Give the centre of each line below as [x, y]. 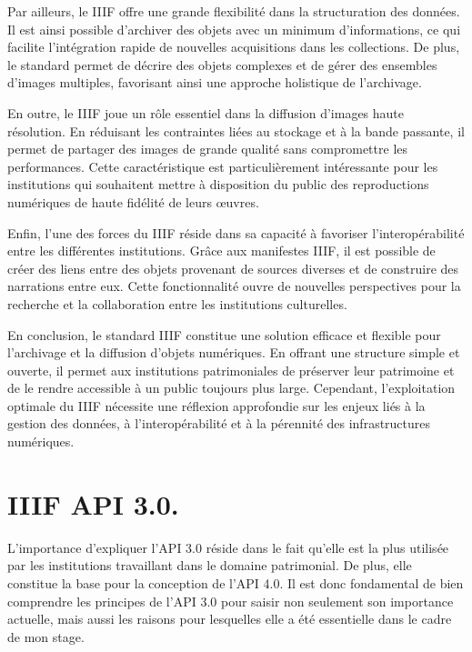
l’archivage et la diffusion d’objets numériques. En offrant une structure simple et [234, 352]
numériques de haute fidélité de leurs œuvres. [133, 201]
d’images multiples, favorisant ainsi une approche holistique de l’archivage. [215, 82]
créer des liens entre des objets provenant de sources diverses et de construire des [233, 268]
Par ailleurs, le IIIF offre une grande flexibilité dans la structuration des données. [234, 11]
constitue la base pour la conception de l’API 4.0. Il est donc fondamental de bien [236, 582]
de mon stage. [46, 636]
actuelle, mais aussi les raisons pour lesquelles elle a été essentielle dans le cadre [230, 619]
